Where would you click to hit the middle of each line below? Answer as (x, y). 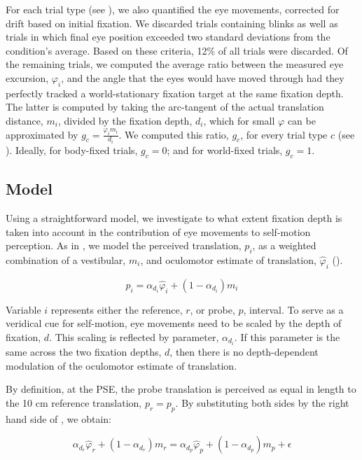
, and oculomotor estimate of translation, (228, 260)
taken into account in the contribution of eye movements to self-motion (158, 231)
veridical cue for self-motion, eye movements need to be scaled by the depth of (174, 323)
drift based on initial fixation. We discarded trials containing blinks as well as (172, 23)
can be (301, 120)
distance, (25, 120)
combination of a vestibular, (66, 260)
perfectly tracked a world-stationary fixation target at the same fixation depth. (175, 93)
